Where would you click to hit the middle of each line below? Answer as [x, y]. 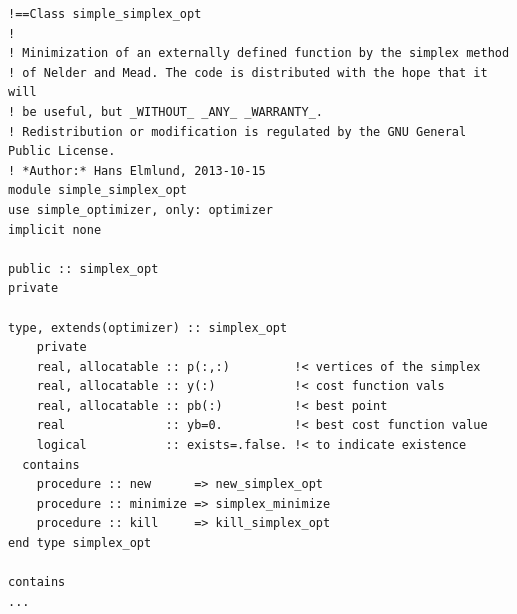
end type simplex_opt [80, 543]
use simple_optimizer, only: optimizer [140, 209]
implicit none [55, 229]
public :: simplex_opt [83, 268]
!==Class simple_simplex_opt [105, 14]
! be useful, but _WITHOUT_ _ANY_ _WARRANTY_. [165, 111]
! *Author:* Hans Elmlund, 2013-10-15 [137, 170]
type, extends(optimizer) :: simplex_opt [148, 327]
